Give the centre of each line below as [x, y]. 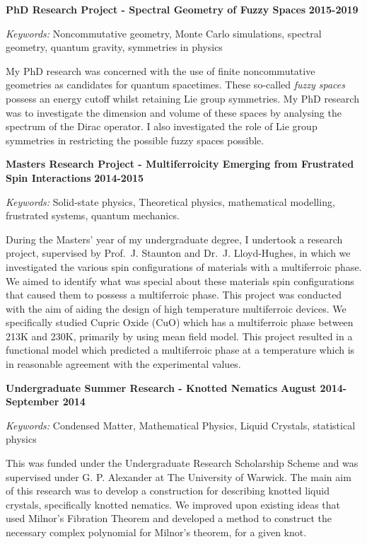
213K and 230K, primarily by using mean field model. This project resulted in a [179, 336]
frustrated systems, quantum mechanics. [93, 215]
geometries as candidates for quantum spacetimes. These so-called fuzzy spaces [176, 85]
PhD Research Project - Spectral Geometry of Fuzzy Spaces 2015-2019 [182, 9]
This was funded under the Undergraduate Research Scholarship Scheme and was [182, 463]
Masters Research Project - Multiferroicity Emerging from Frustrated [180, 164]
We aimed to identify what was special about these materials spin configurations [180, 280]
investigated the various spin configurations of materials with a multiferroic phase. [184, 266]
